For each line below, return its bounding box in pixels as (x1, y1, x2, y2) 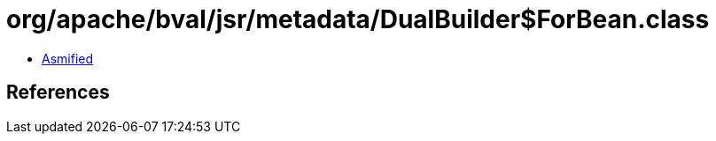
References (6, 81, 110, 104)
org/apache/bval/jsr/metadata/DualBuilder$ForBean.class (6, 4, 710, 34)
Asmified (42, 50, 94, 66)
